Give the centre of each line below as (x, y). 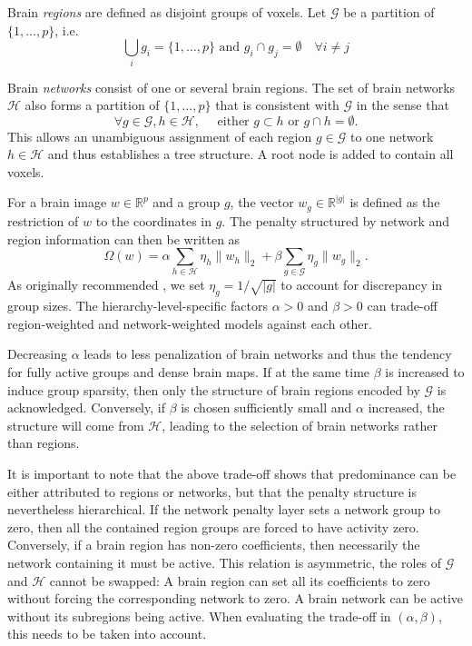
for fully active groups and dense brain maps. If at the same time (189, 372)
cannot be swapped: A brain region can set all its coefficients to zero (240, 580)
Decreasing (38, 354)
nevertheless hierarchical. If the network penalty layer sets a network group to (224, 509)
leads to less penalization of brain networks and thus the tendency (268, 354)
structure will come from (76, 425)
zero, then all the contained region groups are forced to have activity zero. (213, 527)
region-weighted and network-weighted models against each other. (190, 323)
